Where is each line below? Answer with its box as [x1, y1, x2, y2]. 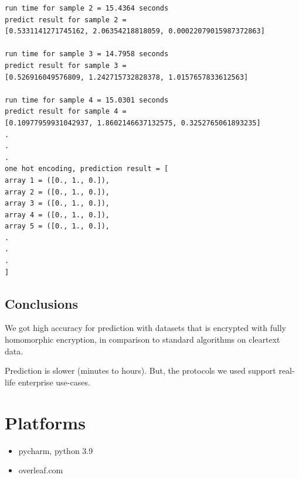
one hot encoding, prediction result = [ [5, 165, 169, 173]
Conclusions [5, 294, 79, 312]
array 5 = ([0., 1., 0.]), [5, 222, 110, 231]
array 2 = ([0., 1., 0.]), [5, 187, 110, 196]
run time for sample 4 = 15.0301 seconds [5, 95, 169, 104]
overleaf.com [18, 464, 63, 476]
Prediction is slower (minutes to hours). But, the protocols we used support [5, 364, 276, 377]
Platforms [5, 410, 86, 434]
